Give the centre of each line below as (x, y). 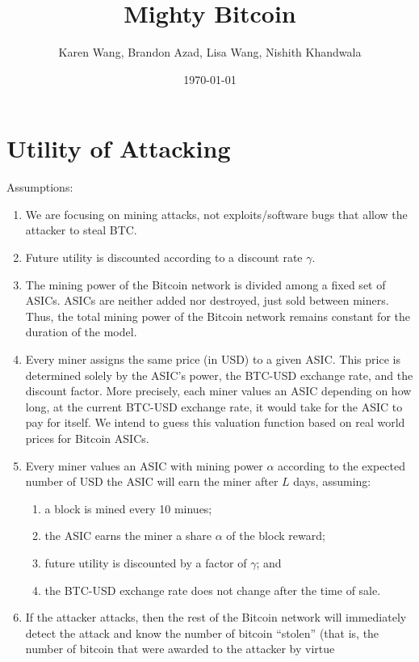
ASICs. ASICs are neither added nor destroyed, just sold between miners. (207, 300)
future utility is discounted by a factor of (146, 562)
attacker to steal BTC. (81, 230)
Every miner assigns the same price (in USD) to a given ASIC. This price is (213, 359)
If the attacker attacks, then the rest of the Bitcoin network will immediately (216, 617)
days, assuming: (332, 481)
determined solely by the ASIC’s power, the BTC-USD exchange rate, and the (219, 375)
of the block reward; (276, 536)
